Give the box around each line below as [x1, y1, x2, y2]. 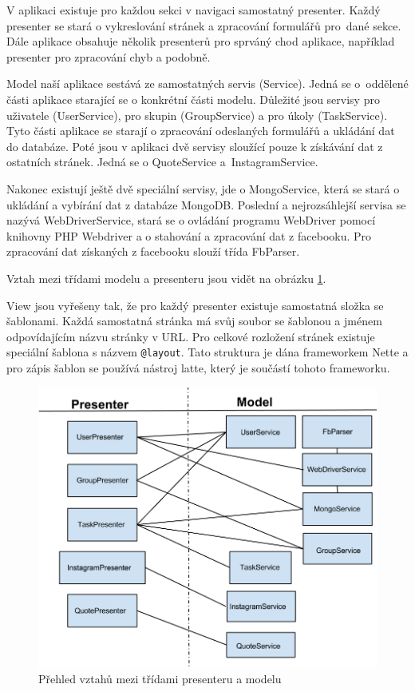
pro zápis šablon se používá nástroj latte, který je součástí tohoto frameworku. [6, 359, 390, 376]
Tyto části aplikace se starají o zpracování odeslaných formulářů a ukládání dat [6, 122, 395, 139]
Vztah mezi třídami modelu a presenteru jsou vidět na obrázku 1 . [6, 269, 326, 286]
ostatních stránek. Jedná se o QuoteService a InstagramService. [6, 153, 318, 170]
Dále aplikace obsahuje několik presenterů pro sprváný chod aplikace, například [6, 33, 395, 50]
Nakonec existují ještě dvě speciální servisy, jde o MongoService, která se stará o [6, 180, 400, 197]
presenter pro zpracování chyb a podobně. [6, 48, 211, 65]
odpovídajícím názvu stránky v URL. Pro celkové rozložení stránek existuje [6, 328, 375, 344]
